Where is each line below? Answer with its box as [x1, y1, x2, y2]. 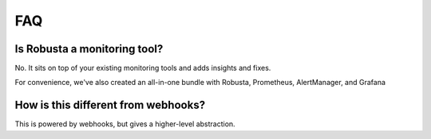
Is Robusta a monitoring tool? [14, 42, 164, 56]
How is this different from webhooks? [14, 98, 206, 112]
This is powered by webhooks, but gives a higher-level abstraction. [14, 119, 235, 129]
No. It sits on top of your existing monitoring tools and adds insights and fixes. [14, 64, 271, 73]
